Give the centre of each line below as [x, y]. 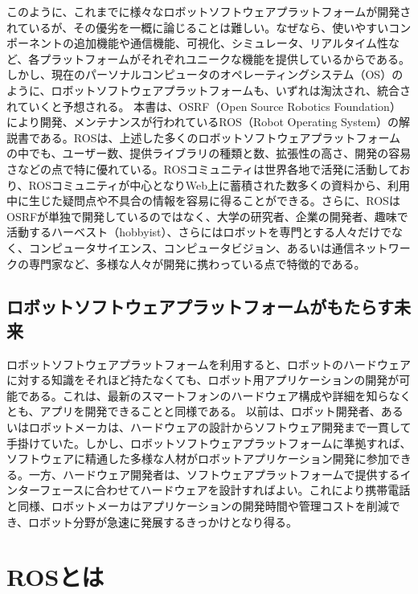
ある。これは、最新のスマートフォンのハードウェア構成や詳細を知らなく [220, 395]
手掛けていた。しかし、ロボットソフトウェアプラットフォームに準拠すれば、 [209, 442]
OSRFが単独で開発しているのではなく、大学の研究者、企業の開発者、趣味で [207, 216]
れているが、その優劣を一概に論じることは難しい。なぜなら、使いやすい [198, 27]
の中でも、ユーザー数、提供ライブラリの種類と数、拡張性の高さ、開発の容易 [209, 153]
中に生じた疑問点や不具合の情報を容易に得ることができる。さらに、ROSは [203, 201]
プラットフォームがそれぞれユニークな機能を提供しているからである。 [225, 58]
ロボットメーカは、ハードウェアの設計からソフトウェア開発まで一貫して [220, 427]
